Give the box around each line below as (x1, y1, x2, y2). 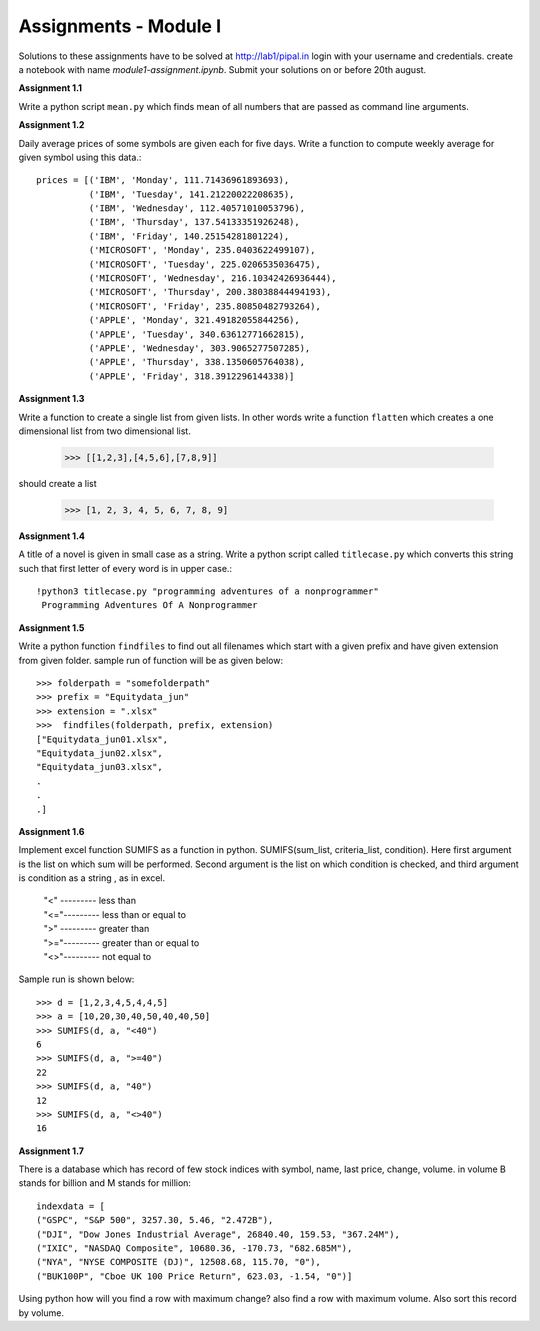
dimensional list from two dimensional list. (18, 425, 192, 437)
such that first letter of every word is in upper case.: (18, 562, 233, 574)
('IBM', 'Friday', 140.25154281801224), (88, 230, 290, 242)
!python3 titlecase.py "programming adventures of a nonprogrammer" (36, 586, 379, 597)
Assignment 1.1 (18, 82, 83, 94)
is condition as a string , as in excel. (18, 872, 165, 884)
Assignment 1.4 (18, 530, 85, 542)
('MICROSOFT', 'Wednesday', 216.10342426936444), (88, 273, 337, 284)
